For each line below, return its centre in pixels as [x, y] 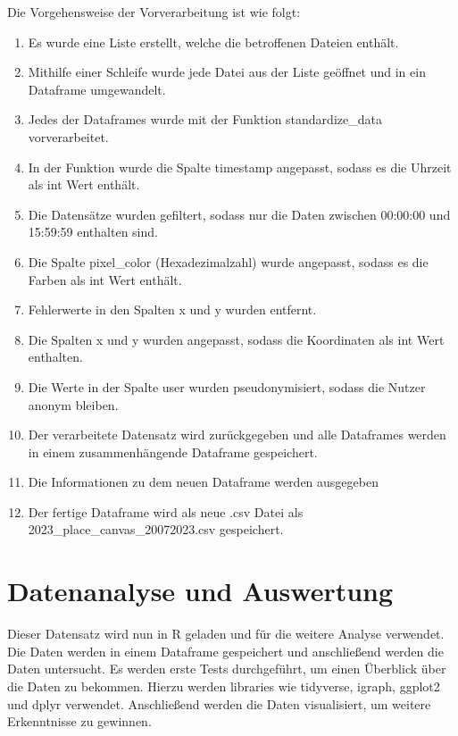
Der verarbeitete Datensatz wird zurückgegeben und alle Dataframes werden [237, 435]
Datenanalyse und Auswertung [200, 591]
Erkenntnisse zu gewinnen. [79, 721]
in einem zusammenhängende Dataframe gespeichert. [173, 452]
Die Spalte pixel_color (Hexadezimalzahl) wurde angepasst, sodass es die [228, 261]
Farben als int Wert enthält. [105, 279]
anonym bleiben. [73, 404]
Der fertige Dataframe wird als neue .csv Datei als [166, 511]
